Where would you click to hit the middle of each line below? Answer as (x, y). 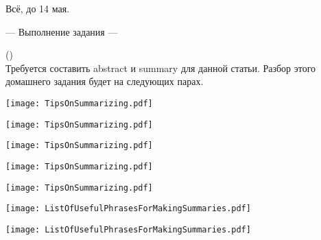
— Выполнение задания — (62, 31)
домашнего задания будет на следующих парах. (105, 81)
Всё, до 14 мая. (38, 8)
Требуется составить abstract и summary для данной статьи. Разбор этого (161, 68)
